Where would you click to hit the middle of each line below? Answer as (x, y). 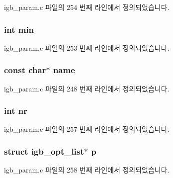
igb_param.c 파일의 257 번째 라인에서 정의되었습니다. (87, 129)
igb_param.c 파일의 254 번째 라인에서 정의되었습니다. (87, 7)
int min (19, 29)
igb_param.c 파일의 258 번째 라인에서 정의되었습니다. (87, 170)
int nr (16, 111)
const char (25, 70)
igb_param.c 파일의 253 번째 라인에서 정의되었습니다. (87, 47)
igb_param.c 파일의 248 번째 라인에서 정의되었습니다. (87, 88)
